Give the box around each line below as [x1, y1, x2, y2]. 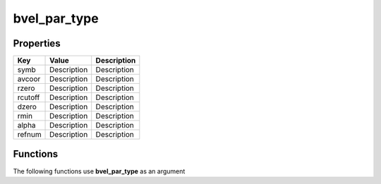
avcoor [17, 74, 41, 84]
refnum [17, 130, 42, 140]
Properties [13, 37, 61, 49]
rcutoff [17, 92, 40, 102]
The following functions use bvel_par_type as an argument [13, 166, 186, 176]
